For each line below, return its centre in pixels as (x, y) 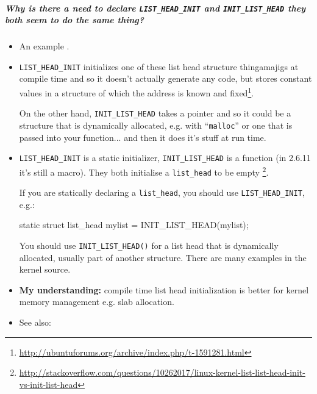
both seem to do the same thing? (74, 20)
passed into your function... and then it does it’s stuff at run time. (143, 137)
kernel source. (45, 269)
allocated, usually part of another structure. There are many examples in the (163, 257)
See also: (35, 322)
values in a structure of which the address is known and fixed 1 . (137, 92)
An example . (44, 46)
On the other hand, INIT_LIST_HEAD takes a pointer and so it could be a (155, 113)
